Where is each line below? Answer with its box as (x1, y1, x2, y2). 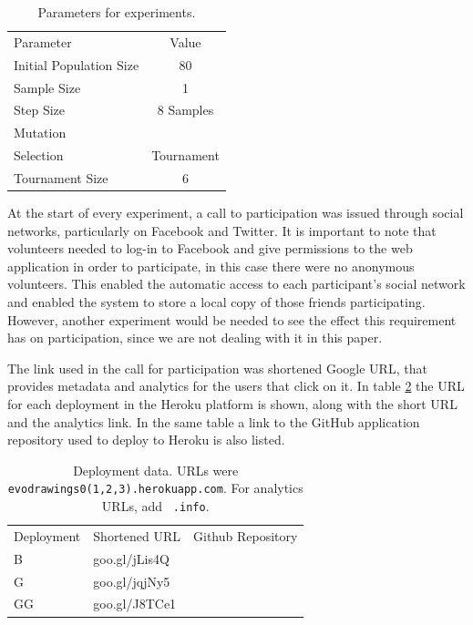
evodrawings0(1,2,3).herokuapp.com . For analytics (7, 478, 303, 497)
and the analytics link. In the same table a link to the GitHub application (7, 412, 420, 431)
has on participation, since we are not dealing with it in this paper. (7, 328, 383, 347)
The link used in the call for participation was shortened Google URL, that (7, 358, 427, 377)
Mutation (14, 123, 67, 142)
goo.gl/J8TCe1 (93, 594, 177, 613)
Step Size (14, 100, 65, 119)
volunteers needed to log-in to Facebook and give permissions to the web (7, 239, 413, 258)
